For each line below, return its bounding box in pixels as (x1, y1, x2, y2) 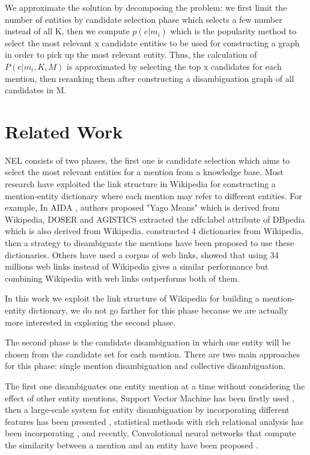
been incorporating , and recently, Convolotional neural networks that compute (5, 427, 296, 439)
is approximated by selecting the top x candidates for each (66, 60, 282, 72)
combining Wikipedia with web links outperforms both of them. (5, 271, 240, 284)
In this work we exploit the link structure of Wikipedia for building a (5, 292, 260, 305)
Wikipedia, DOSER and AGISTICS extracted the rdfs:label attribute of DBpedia (5, 212, 305, 225)
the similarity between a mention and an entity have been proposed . (5, 438, 258, 451)
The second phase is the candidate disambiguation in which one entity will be (5, 336, 291, 348)
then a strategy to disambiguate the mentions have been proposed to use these (5, 237, 294, 249)
